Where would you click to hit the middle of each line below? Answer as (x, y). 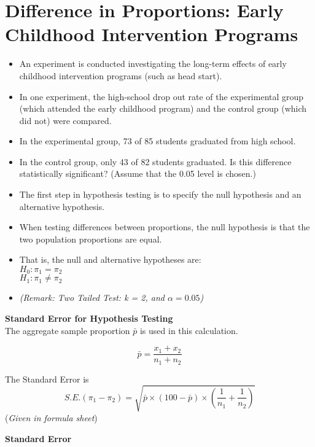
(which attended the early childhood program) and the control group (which (163, 108)
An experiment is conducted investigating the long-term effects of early (153, 64)
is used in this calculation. (189, 330)
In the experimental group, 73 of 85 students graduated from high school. (157, 141)
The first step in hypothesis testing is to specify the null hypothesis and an (160, 194)
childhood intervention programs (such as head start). (121, 75)
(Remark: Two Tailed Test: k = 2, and (92, 297)
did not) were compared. (65, 120)
